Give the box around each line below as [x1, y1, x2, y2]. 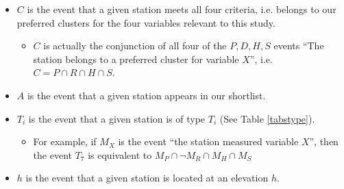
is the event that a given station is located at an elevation [25, 171, 269, 185]
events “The [273, 38, 324, 53]
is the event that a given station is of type [28, 111, 206, 125]
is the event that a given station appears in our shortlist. [27, 88, 266, 102]
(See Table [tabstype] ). [219, 111, 315, 125]
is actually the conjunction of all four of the [43, 38, 227, 53]
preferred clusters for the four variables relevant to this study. [16, 15, 275, 29]
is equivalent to [88, 147, 152, 162]
